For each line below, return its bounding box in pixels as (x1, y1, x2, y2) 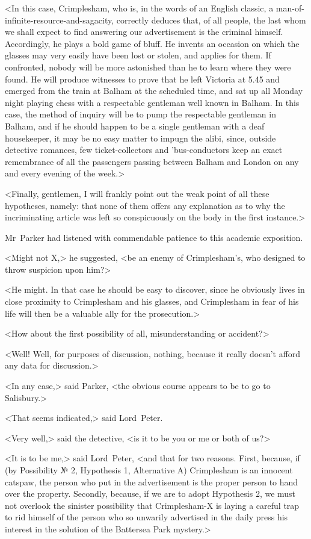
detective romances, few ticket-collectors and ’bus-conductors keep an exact (5, 143, 283, 156)
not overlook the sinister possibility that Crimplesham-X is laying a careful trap (5, 499, 300, 511)
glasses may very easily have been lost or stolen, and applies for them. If (5, 49, 271, 61)
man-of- (276, 2, 304, 14)
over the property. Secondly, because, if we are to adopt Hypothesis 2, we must (5, 487, 296, 500)
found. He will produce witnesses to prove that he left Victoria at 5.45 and (5, 72, 280, 85)
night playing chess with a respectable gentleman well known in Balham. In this (5, 96, 300, 108)
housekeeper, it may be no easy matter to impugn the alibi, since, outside (5, 131, 276, 144)
